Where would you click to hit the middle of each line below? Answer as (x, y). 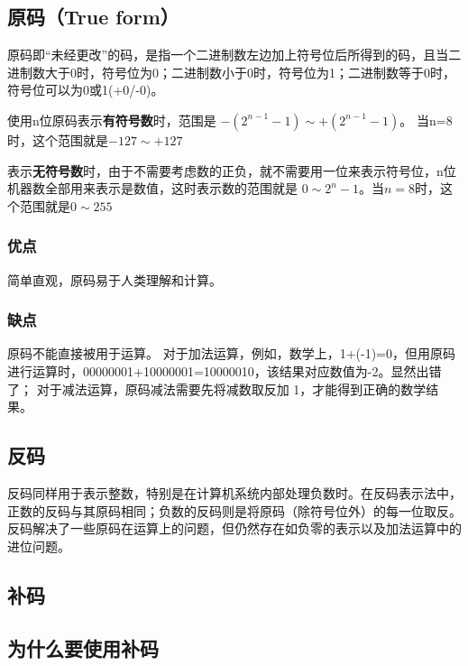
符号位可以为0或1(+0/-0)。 (86, 90)
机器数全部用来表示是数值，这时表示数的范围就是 (152, 188)
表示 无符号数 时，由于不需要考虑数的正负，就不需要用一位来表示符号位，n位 (232, 170)
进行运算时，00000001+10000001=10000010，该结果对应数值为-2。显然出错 (225, 370)
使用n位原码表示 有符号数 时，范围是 (112, 120)
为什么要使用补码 (83, 647)
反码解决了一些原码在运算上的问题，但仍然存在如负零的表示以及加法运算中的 (234, 528)
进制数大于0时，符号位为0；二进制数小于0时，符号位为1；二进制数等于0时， (231, 72)
